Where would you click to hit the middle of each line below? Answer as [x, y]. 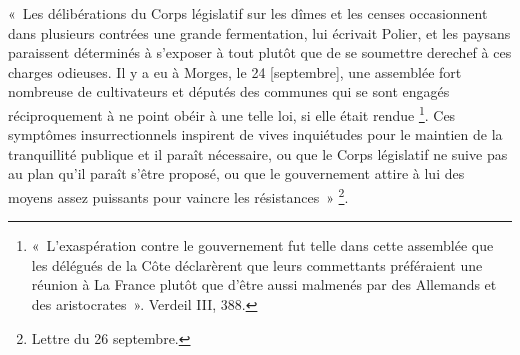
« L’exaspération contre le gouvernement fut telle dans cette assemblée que [262, 245]
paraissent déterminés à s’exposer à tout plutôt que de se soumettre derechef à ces [260, 52]
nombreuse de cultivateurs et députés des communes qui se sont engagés [229, 91]
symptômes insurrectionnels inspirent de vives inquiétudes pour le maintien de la [255, 134]
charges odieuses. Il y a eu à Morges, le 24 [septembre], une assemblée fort [235, 71]
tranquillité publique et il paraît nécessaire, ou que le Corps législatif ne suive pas [258, 153]
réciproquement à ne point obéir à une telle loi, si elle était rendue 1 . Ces [232, 113]
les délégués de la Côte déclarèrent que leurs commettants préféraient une [257, 264]
